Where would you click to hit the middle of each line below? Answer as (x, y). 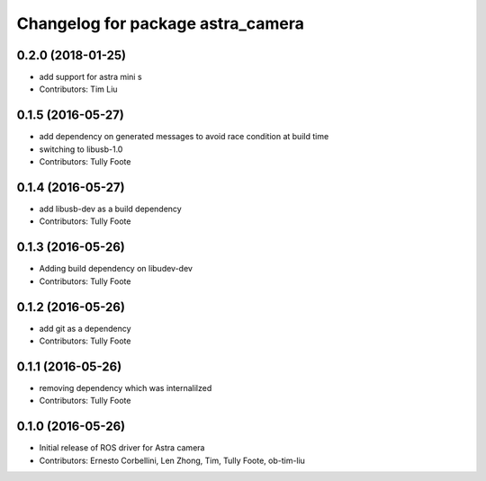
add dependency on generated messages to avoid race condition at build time (184, 137)
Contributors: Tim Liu (78, 89)
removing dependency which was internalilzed (126, 387)
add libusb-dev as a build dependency (110, 209)
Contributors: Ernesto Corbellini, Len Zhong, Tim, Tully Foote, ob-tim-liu (172, 460)
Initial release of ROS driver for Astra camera (122, 448)
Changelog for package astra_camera (161, 23)
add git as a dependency (85, 328)
